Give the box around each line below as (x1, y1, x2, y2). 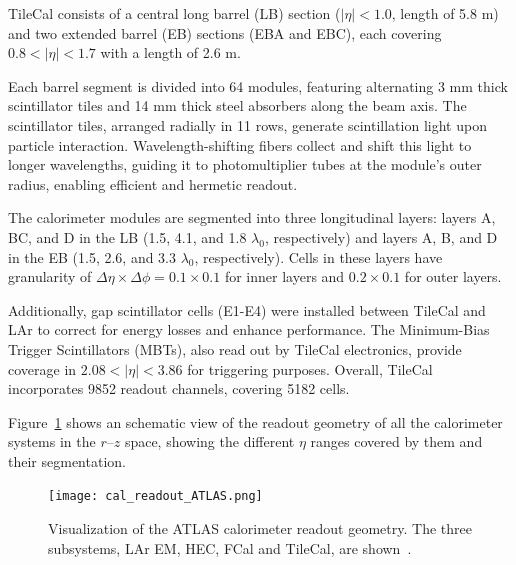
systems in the (8, 431, 96, 452)
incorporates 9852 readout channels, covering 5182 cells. (8, 378, 350, 399)
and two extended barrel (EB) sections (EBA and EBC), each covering (8, 22, 442, 43)
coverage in (8, 358, 77, 379)
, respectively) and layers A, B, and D (264, 226, 498, 247)
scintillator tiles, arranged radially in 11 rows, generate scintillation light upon (8, 114, 487, 135)
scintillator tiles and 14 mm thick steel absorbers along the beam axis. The (8, 95, 467, 116)
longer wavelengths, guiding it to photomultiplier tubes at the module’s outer (8, 154, 482, 175)
